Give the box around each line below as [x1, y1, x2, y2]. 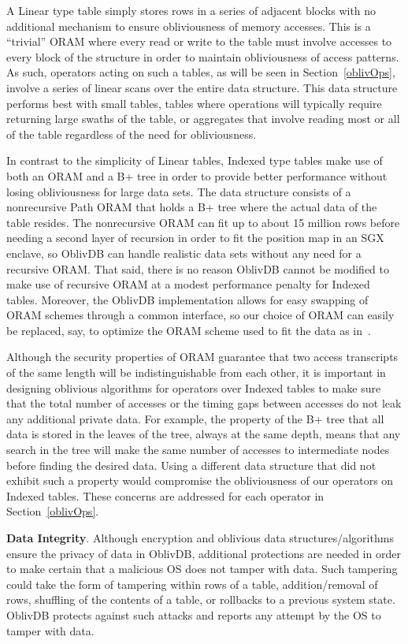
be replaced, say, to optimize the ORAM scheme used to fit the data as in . [6, 322, 371, 338]
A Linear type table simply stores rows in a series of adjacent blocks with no [6, 2, 376, 18]
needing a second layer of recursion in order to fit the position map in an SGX [6, 229, 384, 246]
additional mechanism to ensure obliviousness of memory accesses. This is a [6, 17, 371, 34]
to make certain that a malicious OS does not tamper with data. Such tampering [6, 560, 398, 577]
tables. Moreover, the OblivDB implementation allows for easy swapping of [6, 291, 369, 307]
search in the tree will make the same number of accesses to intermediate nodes [6, 441, 390, 458]
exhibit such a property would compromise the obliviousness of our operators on [6, 472, 394, 489]
